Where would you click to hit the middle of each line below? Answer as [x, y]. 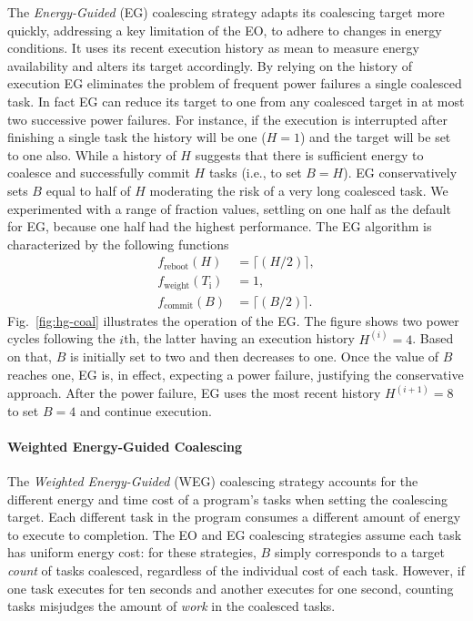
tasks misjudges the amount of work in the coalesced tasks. [171, 606]
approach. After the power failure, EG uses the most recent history [194, 393]
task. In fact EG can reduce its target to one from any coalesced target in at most [236, 101]
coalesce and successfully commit [99, 173]
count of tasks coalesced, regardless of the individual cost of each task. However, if [236, 570]
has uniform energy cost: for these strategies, [132, 552]
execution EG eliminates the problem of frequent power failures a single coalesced [235, 83]
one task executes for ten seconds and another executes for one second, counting [231, 588]
